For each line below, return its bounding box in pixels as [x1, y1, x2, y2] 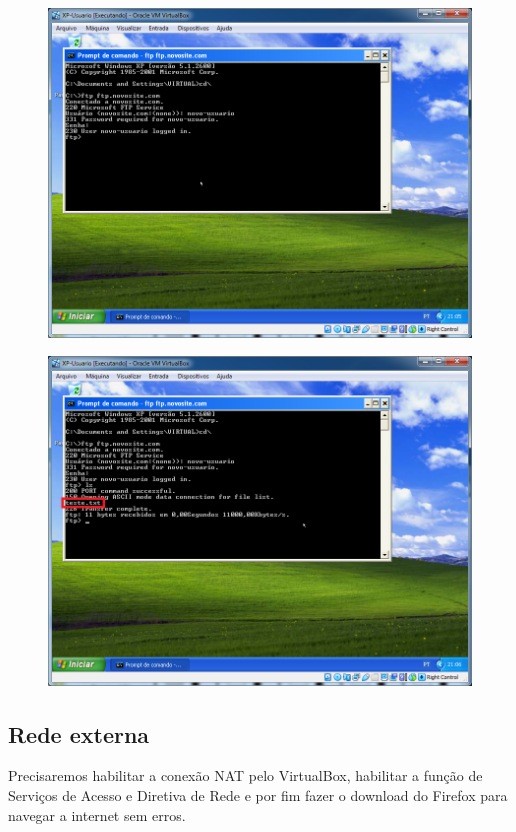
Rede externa [8, 718, 150, 749]
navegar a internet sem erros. [8, 804, 186, 825]
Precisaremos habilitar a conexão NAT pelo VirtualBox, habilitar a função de [8, 765, 483, 786]
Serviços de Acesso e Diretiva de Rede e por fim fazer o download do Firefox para [8, 785, 508, 806]
